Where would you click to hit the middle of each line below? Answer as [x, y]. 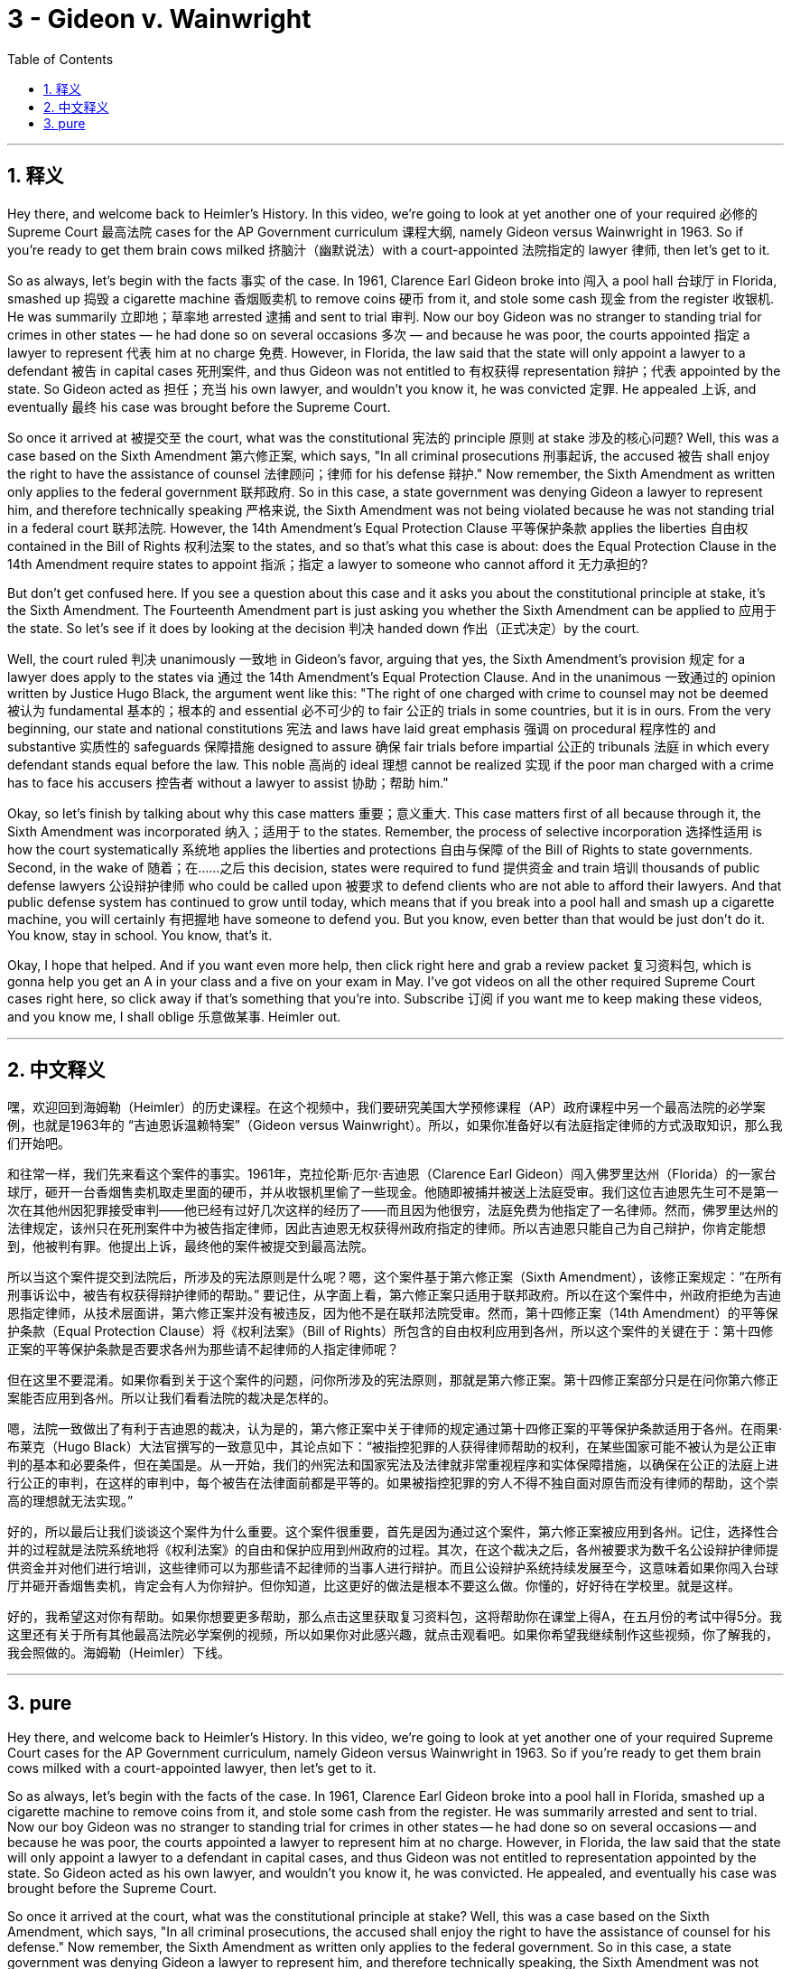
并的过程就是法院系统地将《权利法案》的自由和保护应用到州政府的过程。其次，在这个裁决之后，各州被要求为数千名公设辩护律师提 [393, 1550]
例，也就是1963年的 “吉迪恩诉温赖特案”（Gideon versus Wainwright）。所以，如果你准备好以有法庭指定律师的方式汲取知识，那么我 [395, 1125]
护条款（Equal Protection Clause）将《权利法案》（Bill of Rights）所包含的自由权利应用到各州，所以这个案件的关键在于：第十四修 [391, 1331]
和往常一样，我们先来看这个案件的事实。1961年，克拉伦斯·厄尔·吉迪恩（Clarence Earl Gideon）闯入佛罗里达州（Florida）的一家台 [392, 1174]
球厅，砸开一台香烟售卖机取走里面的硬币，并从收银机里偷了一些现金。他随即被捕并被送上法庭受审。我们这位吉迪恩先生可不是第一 [393, 1192]
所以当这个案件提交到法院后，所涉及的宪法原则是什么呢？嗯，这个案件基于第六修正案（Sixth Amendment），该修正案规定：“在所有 [395, 1277]
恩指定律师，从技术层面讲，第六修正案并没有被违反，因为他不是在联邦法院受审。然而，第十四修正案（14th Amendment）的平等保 [393, 1313]
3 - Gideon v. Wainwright [159, 19]
